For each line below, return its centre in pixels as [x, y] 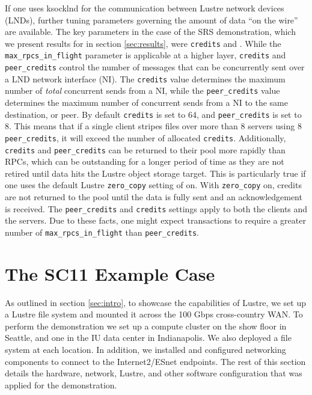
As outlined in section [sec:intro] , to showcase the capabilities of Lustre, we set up [155, 302]
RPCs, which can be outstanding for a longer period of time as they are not [145, 161]
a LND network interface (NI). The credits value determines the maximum [145, 78]
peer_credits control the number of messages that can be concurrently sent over [155, 67]
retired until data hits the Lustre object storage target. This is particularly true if [155, 173]
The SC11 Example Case [110, 273]
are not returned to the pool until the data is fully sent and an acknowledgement [154, 197]
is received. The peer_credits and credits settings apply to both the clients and [156, 208]
